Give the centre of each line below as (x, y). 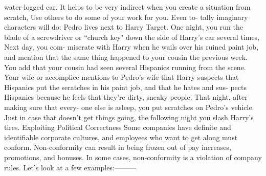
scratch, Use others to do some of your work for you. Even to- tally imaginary (126, 17)
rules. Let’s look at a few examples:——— (70, 167)
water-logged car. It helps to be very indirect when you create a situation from (127, 7)
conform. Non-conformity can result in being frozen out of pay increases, (118, 147)
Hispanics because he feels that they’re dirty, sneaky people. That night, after (126, 97)
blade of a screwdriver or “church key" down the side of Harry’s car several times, (132, 37)
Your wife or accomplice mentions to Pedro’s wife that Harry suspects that (121, 77)
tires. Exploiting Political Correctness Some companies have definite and (118, 127)
